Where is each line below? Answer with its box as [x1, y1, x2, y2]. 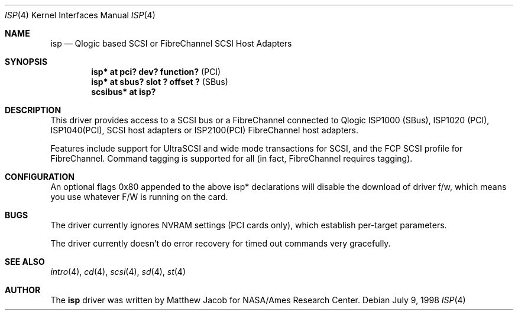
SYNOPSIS [5, 57, 48, 67]
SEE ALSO [5, 257, 45, 267]
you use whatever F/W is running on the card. [50, 192, 228, 202]
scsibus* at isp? [91, 87, 156, 97]
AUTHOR [5, 285, 41, 295]
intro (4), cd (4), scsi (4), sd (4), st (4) [50, 267, 186, 277]
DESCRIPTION [5, 105, 61, 115]
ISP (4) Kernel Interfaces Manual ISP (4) [5, 10, 156, 20]
